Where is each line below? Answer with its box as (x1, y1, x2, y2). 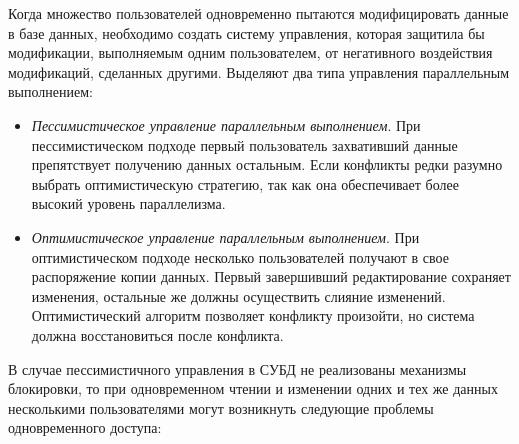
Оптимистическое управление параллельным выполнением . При (31, 226, 420, 247)
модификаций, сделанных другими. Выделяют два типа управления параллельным (8, 61, 510, 82)
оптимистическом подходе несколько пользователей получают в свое (31, 246, 449, 267)
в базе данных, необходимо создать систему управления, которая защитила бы (8, 22, 485, 43)
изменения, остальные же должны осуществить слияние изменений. (31, 285, 446, 306)
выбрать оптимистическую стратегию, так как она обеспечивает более (31, 173, 459, 194)
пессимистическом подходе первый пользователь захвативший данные (31, 134, 458, 155)
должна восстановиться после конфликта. (31, 324, 284, 345)
